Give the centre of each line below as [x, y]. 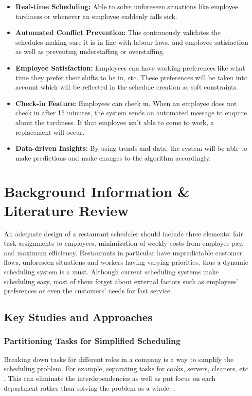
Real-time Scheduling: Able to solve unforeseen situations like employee [127, 6]
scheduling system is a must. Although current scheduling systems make [111, 271]
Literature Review [66, 210]
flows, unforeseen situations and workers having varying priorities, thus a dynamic [126, 262]
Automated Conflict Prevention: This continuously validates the [118, 32]
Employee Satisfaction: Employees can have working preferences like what [130, 67]
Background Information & [97, 191]
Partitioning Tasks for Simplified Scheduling [92, 341]
